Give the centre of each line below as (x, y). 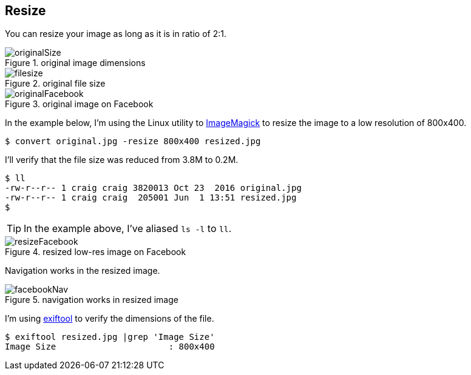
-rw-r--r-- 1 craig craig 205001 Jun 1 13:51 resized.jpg (151, 198)
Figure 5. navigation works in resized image (92, 300)
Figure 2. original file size (55, 84)
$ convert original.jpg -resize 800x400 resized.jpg (133, 141)
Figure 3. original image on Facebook (79, 104)
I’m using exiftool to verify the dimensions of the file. (110, 319)
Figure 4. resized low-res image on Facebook (96, 252)
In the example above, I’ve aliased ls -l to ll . (128, 229)
